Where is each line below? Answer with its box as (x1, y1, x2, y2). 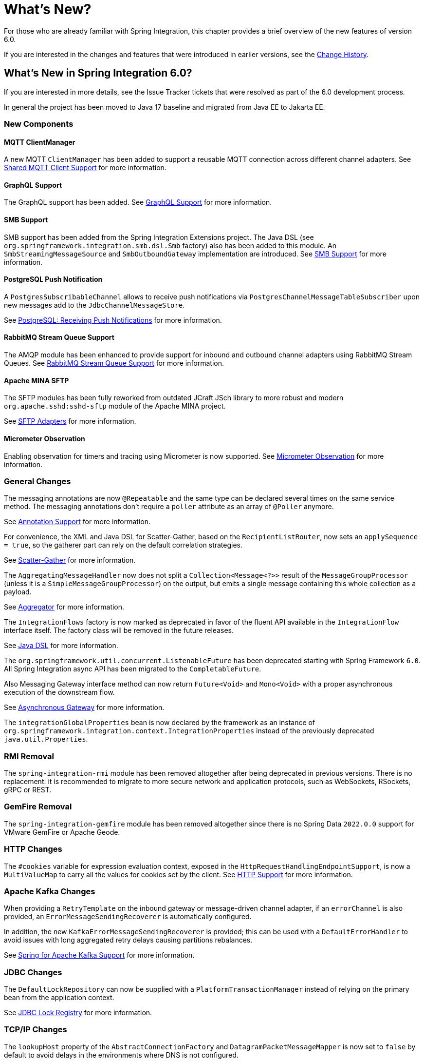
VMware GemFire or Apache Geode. (4, 827, 120, 836)
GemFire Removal (4, 802, 72, 812)
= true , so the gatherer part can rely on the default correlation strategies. (4, 541, 243, 550)
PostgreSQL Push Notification (4, 275, 103, 284)
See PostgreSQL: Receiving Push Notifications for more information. (4, 315, 222, 324)
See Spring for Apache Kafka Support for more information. (4, 951, 195, 960)
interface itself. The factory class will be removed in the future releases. (4, 626, 234, 635)
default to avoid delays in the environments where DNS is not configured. (4, 1050, 239, 1059)
